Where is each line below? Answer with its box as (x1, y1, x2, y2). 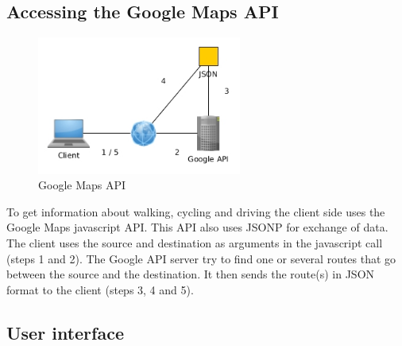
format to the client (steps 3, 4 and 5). (6, 281, 194, 297)
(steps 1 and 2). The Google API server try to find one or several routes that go (6, 250, 396, 266)
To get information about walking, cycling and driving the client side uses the (6, 203, 385, 220)
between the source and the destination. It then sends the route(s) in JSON (6, 266, 375, 282)
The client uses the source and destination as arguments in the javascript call (6, 234, 383, 251)
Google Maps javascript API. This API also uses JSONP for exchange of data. (6, 219, 388, 235)
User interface (6, 320, 124, 344)
